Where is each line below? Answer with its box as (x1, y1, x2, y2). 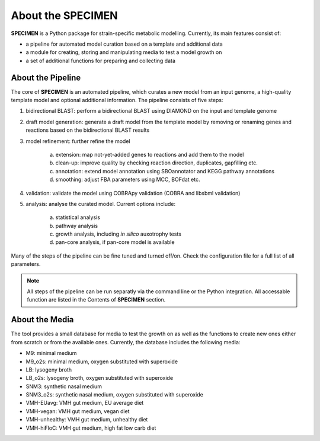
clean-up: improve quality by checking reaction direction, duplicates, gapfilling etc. (55, 159, 258, 166)
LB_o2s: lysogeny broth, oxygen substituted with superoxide (25, 375, 174, 382)
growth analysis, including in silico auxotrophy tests (55, 230, 182, 237)
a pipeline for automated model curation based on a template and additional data (25, 40, 223, 47)
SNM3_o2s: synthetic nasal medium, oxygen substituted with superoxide (25, 391, 204, 398)
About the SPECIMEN (11, 9, 118, 22)
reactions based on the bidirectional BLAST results (25, 126, 150, 134)
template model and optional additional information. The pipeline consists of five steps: (11, 97, 223, 104)
